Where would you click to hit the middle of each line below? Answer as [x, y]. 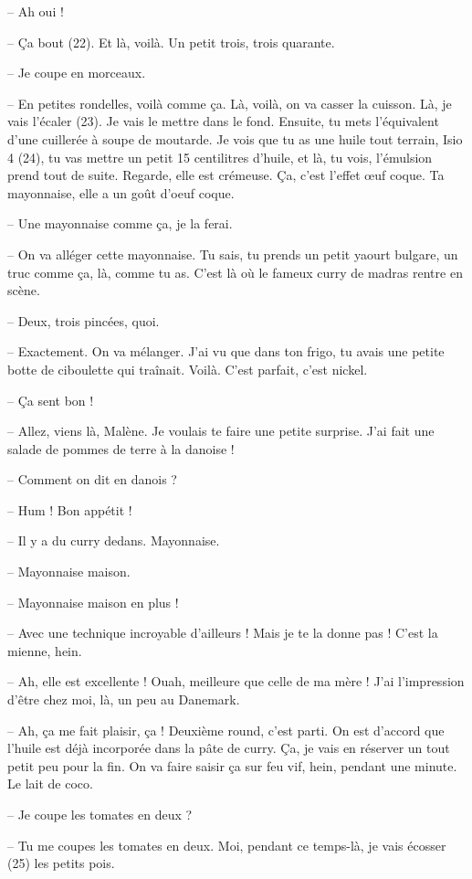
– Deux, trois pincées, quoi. [84, 320]
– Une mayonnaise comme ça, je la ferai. [120, 223]
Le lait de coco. [50, 784]
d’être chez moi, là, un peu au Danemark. [124, 699]
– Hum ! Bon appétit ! [70, 509]
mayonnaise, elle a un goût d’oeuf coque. [121, 192]
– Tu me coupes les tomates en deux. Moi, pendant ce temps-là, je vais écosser [227, 845]
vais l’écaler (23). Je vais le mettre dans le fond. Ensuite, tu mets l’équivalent [223, 121]
